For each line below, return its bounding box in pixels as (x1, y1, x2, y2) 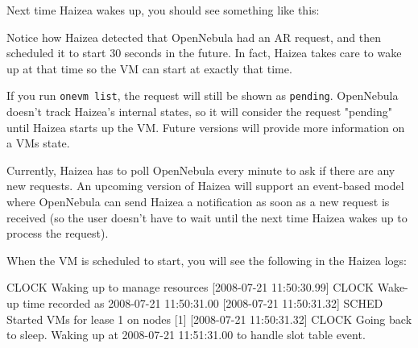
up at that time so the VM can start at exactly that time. (6, 60, 292, 77)
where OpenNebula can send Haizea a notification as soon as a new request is (6, 193, 390, 209)
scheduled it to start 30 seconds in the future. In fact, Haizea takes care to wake (6, 44, 402, 61)
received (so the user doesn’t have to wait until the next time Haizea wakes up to (6, 209, 408, 226)
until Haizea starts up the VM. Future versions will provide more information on (6, 118, 405, 135)
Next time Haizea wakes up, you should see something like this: (6, 2, 320, 18)
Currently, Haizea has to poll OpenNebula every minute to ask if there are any (6, 161, 395, 178)
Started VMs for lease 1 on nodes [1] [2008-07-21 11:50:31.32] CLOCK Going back (6, 310, 412, 327)
